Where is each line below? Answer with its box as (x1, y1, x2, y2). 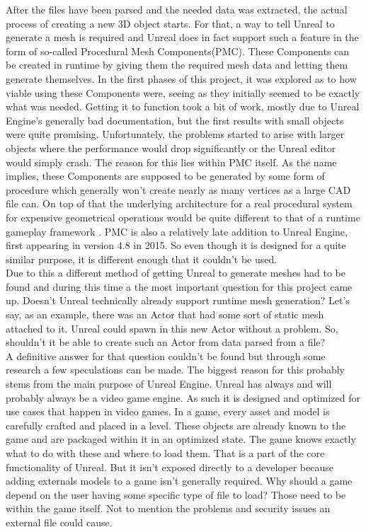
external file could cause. (6, 514, 113, 529)
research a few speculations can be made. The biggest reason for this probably (6, 362, 345, 377)
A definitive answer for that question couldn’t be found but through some (6, 348, 326, 363)
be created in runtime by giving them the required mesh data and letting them (6, 57, 348, 72)
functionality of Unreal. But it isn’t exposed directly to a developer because (6, 459, 333, 474)
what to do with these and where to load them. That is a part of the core (6, 446, 325, 460)
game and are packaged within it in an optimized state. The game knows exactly (6, 432, 356, 446)
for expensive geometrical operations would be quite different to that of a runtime (6, 209, 360, 224)
